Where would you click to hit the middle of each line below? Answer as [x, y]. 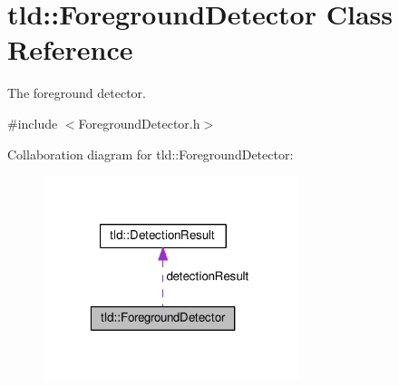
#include [33, 123]
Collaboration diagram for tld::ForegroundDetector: [151, 154]
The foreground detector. [77, 93]
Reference [70, 49]
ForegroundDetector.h [139, 123]
